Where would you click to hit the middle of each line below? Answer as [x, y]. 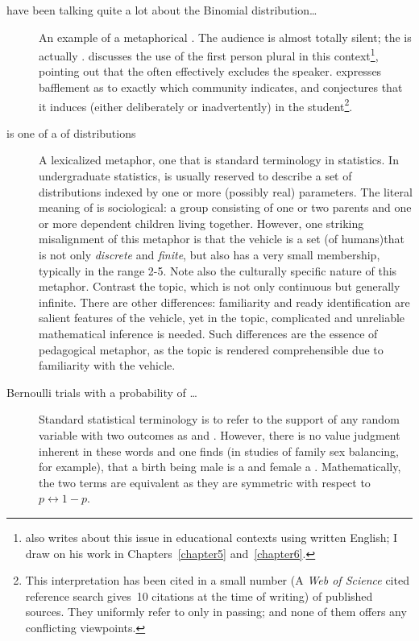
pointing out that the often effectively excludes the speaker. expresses [210, 71]
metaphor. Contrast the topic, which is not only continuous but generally [220, 286]
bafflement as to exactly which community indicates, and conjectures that [221, 87]
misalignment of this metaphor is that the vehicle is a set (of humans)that [222, 239]
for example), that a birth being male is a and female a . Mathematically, [220, 467]
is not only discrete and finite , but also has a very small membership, [209, 255]
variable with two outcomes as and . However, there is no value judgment [220, 434]
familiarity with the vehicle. [107, 365]
